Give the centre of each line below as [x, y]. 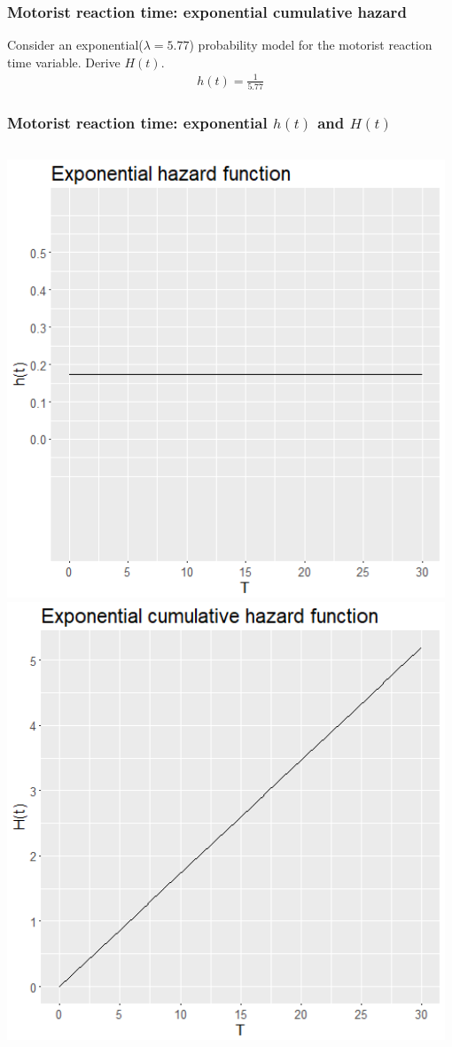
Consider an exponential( [75, 45]
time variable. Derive [64, 62]
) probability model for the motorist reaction [311, 45]
